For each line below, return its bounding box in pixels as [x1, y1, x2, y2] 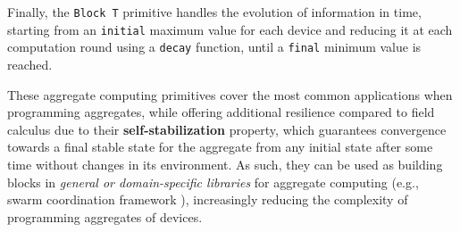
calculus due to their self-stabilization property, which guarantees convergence [7, 120, 447, 138]
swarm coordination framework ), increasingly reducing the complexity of [7, 190, 408, 209]
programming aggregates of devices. [7, 207, 203, 226]
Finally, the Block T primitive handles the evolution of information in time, [7, 3, 422, 21]
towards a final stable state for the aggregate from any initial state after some [7, 137, 433, 156]
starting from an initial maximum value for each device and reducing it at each [7, 20, 453, 38]
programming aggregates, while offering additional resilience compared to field [7, 103, 435, 121]
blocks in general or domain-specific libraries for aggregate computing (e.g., [7, 172, 419, 191]
